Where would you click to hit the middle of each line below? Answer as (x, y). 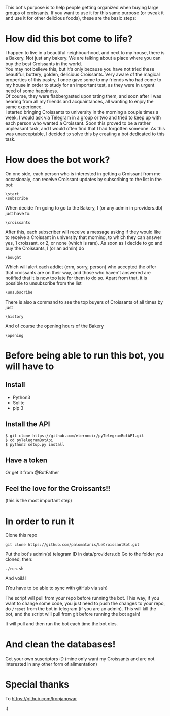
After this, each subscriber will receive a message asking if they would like (83, 232)
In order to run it (40, 521)
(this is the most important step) (39, 501)
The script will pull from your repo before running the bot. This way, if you (82, 598)
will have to (30, 366)
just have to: (18, 213)
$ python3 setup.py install (35, 444)
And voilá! (16, 578)
